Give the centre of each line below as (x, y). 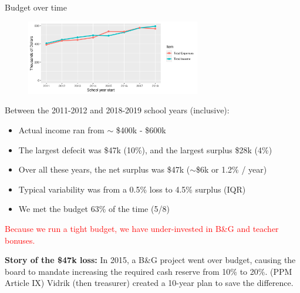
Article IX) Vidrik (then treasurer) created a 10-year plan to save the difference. (149, 283)
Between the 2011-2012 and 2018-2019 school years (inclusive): (117, 110)
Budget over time (36, 7)
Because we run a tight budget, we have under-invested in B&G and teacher (142, 228)
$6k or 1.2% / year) (231, 169)
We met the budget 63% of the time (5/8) (94, 209)
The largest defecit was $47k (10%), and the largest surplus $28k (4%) (145, 149)
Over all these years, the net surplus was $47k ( (104, 169)
